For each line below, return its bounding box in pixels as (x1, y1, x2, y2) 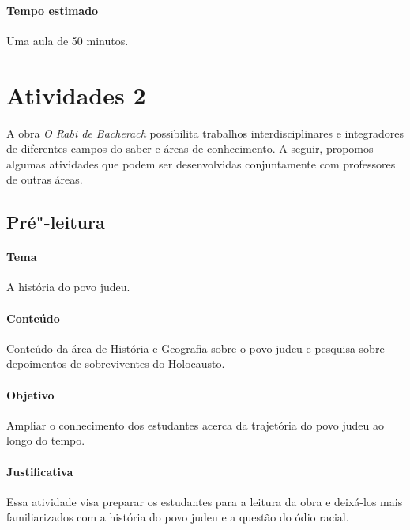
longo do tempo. (6, 432, 85, 449)
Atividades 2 (6, 78, 146, 111)
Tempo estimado (6, 2, 99, 18)
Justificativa (6, 463, 73, 479)
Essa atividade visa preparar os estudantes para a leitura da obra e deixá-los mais (6, 493, 403, 509)
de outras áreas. (6, 171, 83, 187)
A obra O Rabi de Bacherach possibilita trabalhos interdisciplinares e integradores (6, 124, 404, 141)
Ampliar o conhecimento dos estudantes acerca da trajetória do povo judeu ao (6, 416, 384, 433)
